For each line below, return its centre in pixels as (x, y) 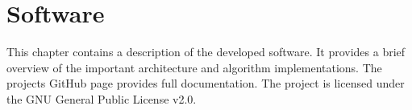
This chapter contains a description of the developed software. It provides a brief (206, 52)
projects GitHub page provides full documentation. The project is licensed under (206, 83)
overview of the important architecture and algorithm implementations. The (194, 67)
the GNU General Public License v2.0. (102, 98)
